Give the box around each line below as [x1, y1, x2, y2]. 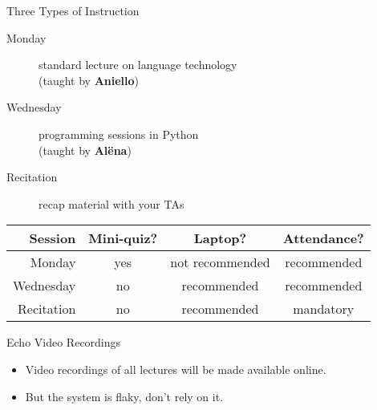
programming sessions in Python [39, 125, 199, 142]
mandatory [293, 299, 355, 319]
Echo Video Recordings [6, 334, 121, 351]
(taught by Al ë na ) [39, 141, 132, 158]
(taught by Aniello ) [39, 71, 140, 88]
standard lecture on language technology [39, 56, 237, 73]
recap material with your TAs [39, 195, 184, 212]
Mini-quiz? [88, 229, 158, 248]
